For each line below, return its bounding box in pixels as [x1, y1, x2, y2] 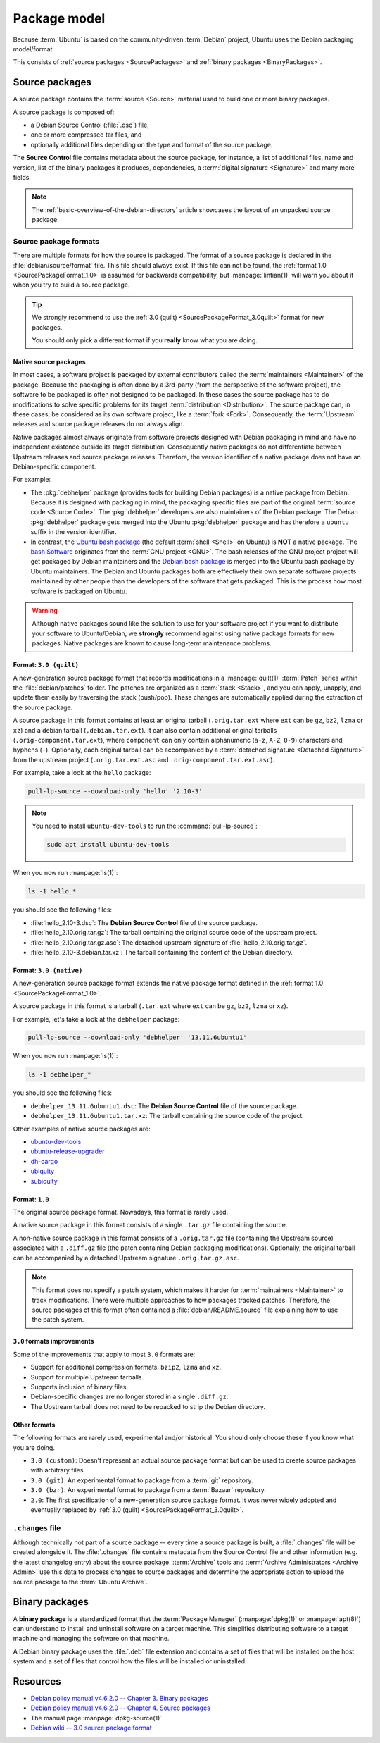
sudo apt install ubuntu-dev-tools [46, 841, 170, 849]
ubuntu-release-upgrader [30, 1147, 105, 1155]
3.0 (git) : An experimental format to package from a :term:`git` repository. [30, 1476, 253, 1484]
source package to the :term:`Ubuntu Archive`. [13, 1577, 148, 1586]
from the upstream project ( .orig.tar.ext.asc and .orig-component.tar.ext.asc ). [13, 755, 274, 764]
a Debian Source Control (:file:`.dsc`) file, [30, 120, 149, 130]
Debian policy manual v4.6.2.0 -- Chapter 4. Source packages [30, 1704, 210, 1712]
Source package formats [13, 236, 100, 246]
